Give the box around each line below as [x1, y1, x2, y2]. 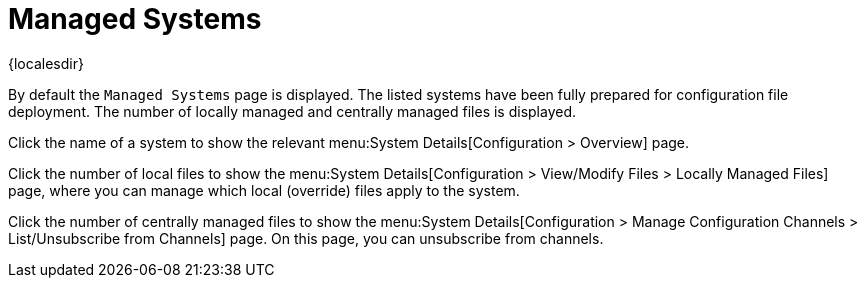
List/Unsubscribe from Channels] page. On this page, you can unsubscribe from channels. [8, 229, 604, 247]
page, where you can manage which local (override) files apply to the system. [8, 181, 520, 199]
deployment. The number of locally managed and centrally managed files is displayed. [8, 102, 577, 120]
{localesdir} [8, 54, 84, 72]
